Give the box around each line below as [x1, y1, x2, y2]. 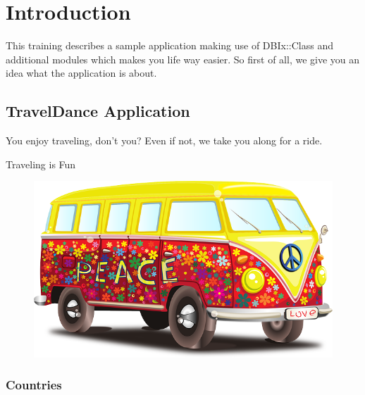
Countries [6, 376, 62, 394]
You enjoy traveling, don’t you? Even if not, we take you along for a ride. [6, 133, 323, 148]
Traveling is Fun [6, 156, 76, 171]
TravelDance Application [6, 100, 190, 122]
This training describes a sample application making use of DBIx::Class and [6, 38, 333, 53]
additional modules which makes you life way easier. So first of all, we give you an [6, 51, 360, 66]
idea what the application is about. [6, 65, 157, 80]
